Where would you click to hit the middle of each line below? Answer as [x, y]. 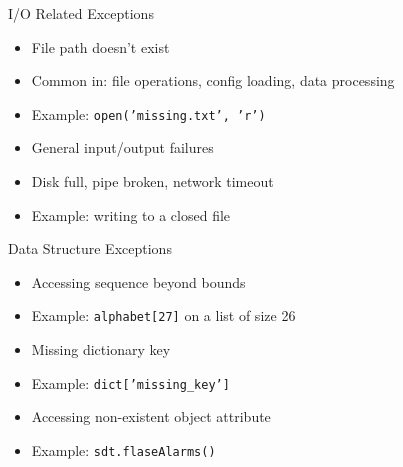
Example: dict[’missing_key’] [130, 382]
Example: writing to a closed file [131, 214]
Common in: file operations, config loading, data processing [213, 80]
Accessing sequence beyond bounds [138, 281]
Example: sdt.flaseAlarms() [123, 449]
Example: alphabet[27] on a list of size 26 [163, 315]
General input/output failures [122, 147]
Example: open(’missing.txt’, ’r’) [148, 113]
